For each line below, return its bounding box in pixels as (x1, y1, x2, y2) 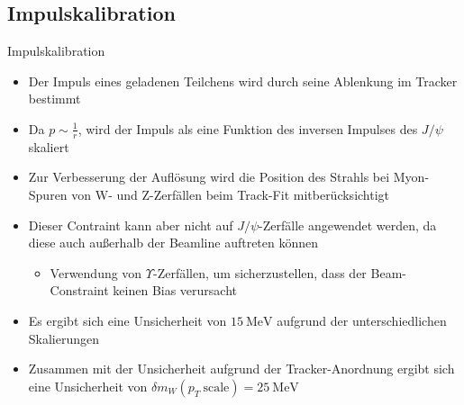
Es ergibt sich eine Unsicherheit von (28, 310, 227, 329)
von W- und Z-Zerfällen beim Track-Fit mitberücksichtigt (71, 185, 390, 203)
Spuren (28, 185, 68, 203)
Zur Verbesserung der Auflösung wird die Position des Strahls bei (28, 167, 390, 186)
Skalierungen (28, 328, 100, 347)
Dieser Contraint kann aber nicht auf (28, 215, 233, 234)
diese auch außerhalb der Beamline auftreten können (28, 233, 319, 252)
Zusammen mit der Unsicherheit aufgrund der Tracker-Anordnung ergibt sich (28, 359, 455, 378)
